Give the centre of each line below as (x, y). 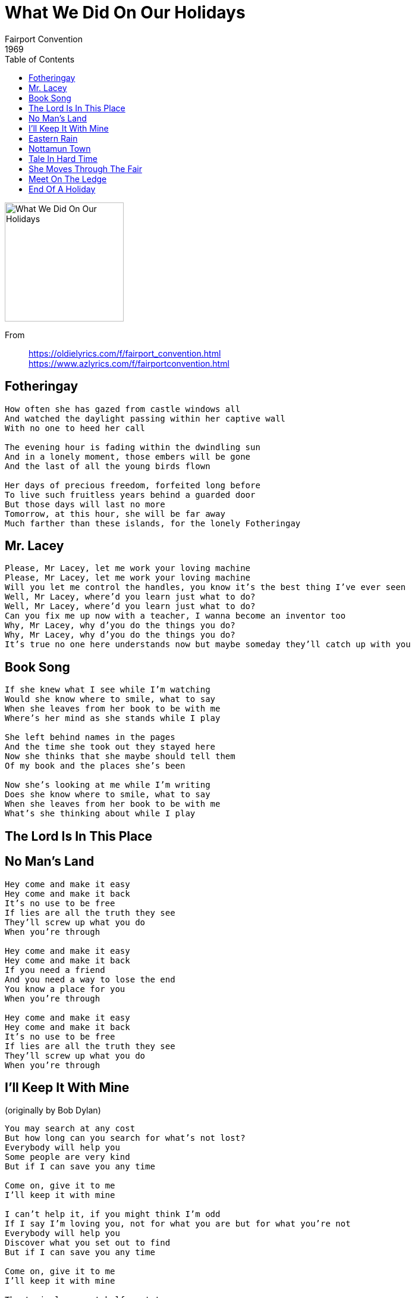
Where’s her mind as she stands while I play (113, 718)
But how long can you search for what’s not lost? (125, 1138)
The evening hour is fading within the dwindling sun (133, 447)
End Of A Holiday (62, 189)
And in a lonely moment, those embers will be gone (128, 456)
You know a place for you (65, 989)
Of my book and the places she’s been (95, 766)
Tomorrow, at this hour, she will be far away (115, 514)
